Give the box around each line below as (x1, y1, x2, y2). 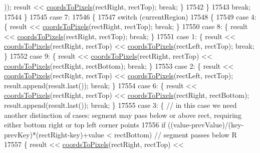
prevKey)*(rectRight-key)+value (4, 129, 104, 139)
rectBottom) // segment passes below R (114, 129, 237, 139)
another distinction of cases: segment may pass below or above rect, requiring (4, 109, 241, 120)
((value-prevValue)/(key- (167, 119, 244, 130)
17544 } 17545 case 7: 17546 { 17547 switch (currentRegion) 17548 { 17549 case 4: (4, 11, 256, 22)
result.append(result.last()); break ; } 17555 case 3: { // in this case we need (4, 99, 237, 110)
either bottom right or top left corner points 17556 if (4, 119, 166, 130)
